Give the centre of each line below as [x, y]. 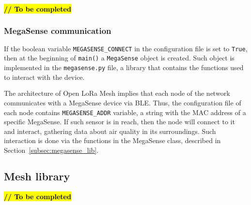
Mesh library [37, 176]
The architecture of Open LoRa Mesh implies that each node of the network [117, 93]
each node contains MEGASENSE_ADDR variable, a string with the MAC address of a [125, 112]
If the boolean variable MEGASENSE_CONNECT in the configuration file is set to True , [126, 48]
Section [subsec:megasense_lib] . [51, 150]
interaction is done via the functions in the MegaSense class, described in [112, 140]
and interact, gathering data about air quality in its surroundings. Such [110, 131]
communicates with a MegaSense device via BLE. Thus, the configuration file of [123, 102]
